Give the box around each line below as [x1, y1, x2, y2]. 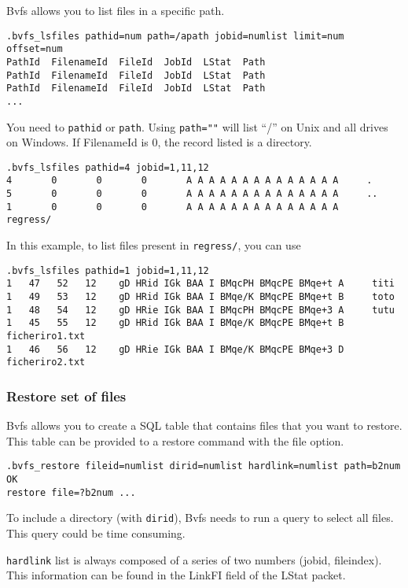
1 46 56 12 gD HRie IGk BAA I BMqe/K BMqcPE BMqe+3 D [6, 343, 344, 355]
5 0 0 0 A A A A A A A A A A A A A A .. [6, 188, 378, 200]
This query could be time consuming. [6, 525, 186, 541]
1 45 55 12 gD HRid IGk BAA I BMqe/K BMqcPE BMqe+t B [6, 317, 344, 329]
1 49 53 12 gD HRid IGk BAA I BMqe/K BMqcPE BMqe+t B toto [6, 291, 395, 303]
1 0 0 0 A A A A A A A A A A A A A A [6, 201, 339, 213]
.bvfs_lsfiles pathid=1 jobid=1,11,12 [6, 264, 209, 276]
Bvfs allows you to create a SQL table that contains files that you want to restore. [6, 417, 402, 434]
